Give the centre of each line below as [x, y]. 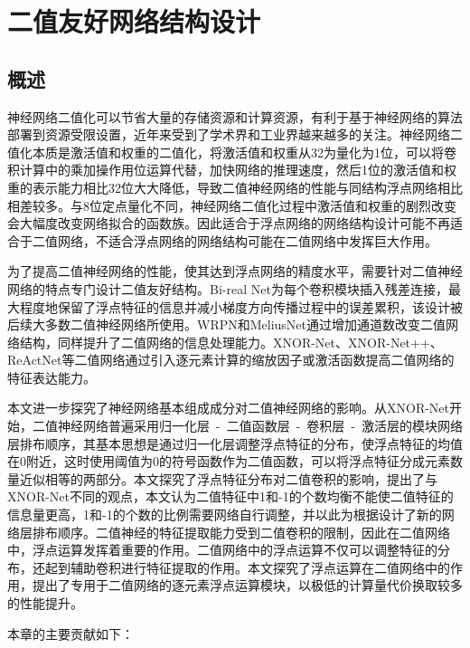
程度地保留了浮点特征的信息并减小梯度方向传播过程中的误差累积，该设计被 [241, 306]
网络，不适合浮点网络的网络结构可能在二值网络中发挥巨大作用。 [247, 240]
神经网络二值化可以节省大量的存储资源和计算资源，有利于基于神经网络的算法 [235, 116]
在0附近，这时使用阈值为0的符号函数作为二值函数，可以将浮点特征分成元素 [229, 461]
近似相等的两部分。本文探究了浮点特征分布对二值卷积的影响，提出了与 [228, 478]
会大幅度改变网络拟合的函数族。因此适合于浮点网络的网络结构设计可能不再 [229, 223]
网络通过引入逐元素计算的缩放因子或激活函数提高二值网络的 [277, 360]
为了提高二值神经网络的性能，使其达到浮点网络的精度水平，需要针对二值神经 [235, 271]
